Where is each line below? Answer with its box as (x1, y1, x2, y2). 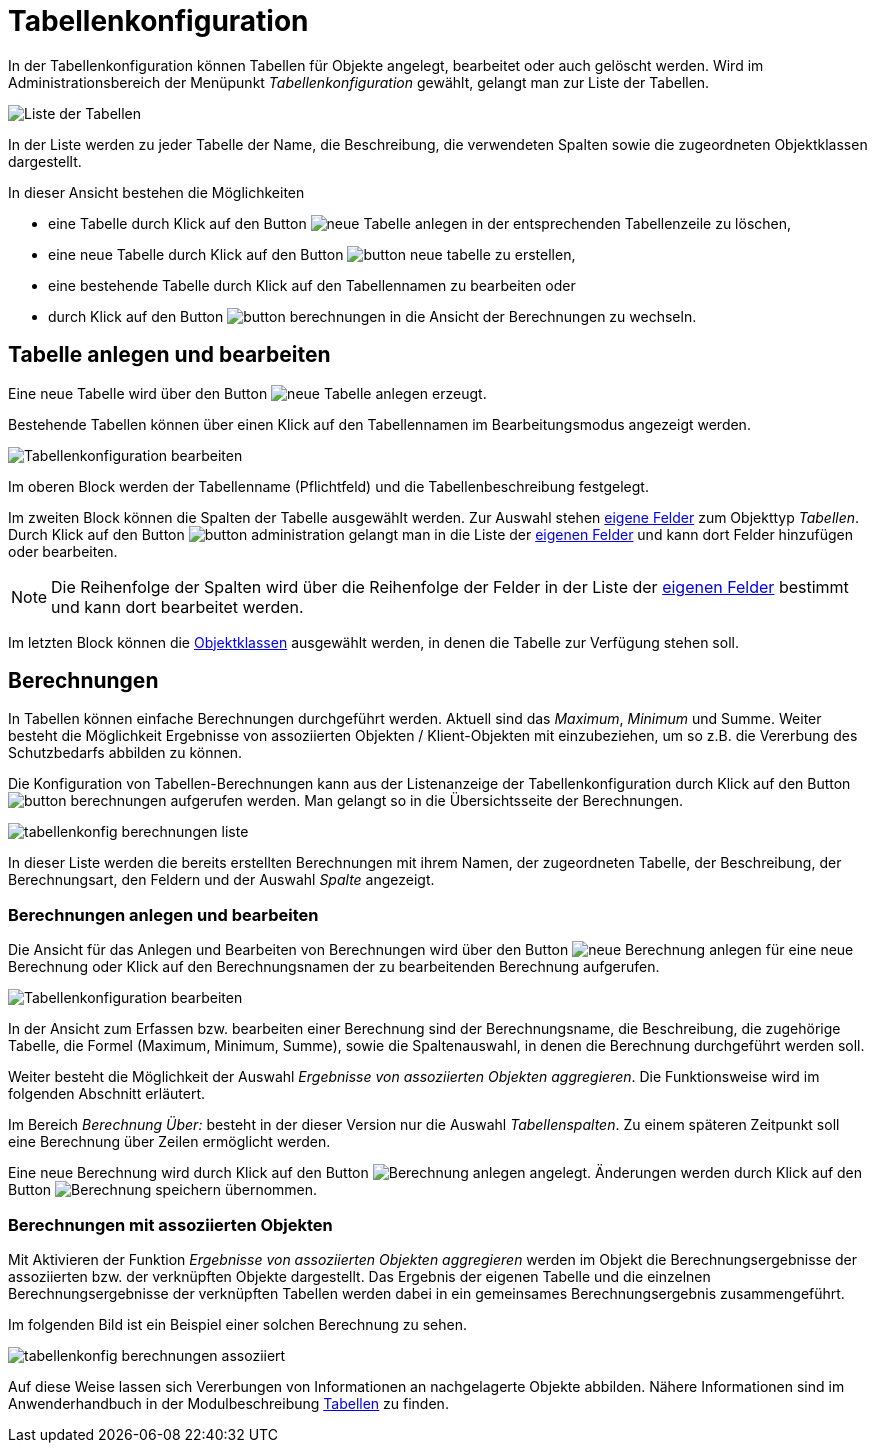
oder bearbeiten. (8, 542, 118, 560)
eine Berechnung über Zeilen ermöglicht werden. (8, 1133, 331, 1151)
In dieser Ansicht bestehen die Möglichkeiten (8, 183, 305, 201)
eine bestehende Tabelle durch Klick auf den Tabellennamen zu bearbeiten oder (48, 276, 576, 294)
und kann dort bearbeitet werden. (51, 596, 304, 617)
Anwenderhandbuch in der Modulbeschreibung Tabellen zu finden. (8, 1394, 449, 1412)
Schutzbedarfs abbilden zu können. (8, 744, 243, 762)
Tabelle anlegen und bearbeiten (8, 342, 331, 368)
